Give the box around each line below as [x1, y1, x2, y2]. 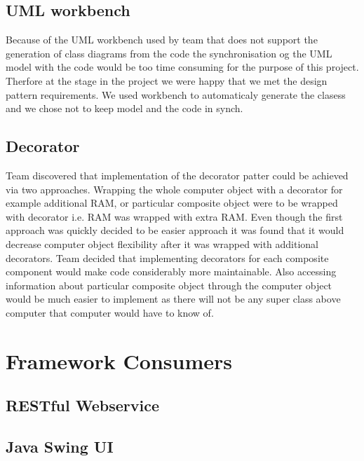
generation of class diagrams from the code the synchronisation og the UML [6, 46, 332, 60]
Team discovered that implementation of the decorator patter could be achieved [6, 167, 349, 182]
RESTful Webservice [6, 394, 159, 416]
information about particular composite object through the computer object [6, 277, 332, 292]
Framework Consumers [6, 346, 232, 375]
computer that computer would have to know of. [6, 305, 214, 319]
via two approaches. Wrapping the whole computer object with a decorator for [6, 181, 343, 196]
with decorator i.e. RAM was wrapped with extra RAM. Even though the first [6, 209, 343, 223]
